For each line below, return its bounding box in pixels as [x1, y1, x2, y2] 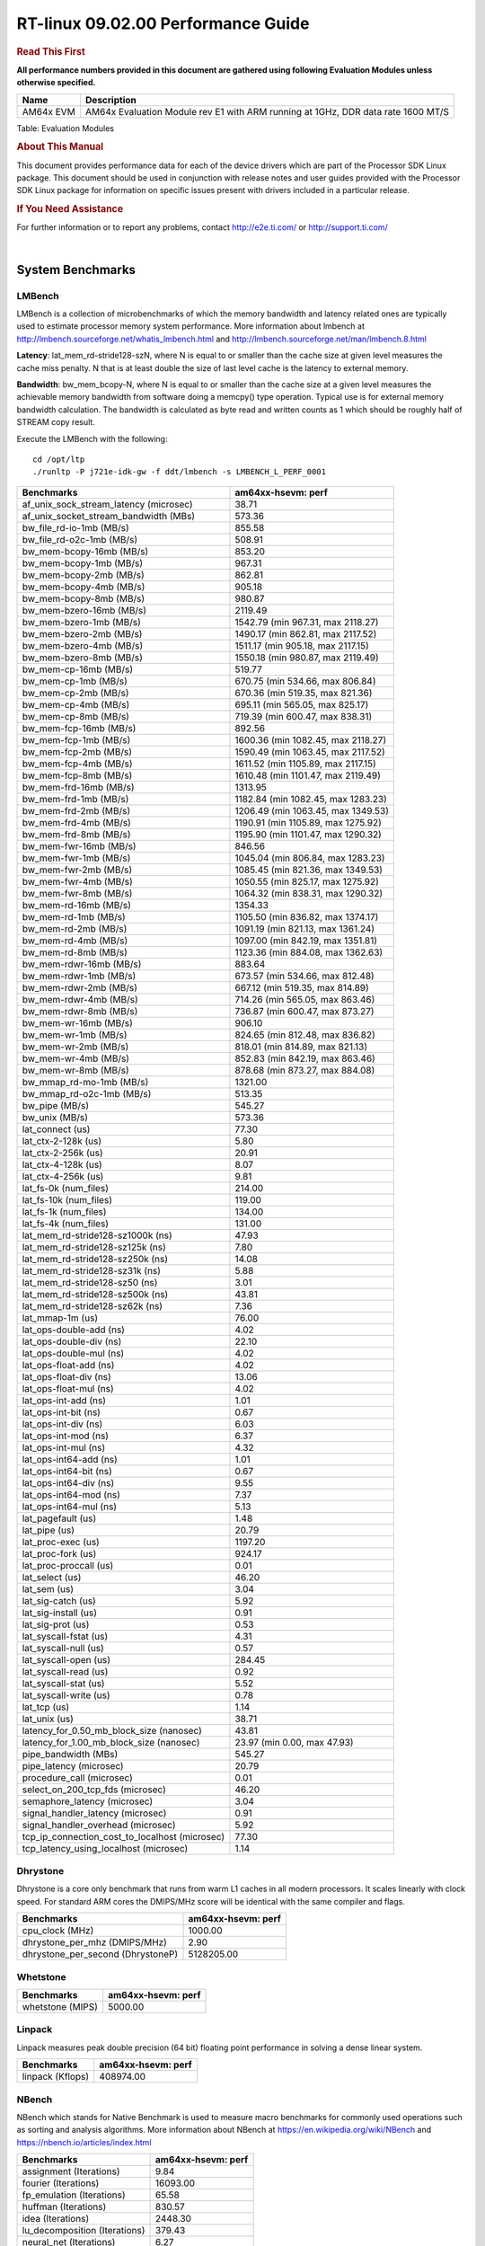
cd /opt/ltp [32, 454, 85, 464]
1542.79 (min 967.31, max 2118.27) [234, 615, 379, 628]
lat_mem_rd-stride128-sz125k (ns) [22, 1241, 166, 1253]
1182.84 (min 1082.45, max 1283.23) [234, 792, 388, 805]
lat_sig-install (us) [22, 1606, 98, 1619]
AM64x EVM [22, 105, 75, 118]
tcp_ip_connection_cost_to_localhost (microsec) [22, 1830, 225, 1843]
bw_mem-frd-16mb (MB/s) [22, 781, 135, 793]
